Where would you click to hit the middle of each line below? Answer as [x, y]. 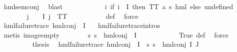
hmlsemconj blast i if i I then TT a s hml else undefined [118, 6]
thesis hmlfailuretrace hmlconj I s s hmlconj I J [116, 44]
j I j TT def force [82, 16]
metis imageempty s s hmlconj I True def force [116, 34]
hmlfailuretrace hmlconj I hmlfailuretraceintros [82, 25]
